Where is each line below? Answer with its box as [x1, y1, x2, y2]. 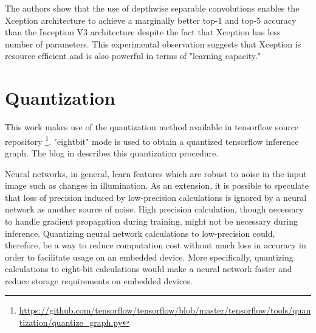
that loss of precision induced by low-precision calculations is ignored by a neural [5, 191, 307, 203]
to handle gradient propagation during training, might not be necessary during [5, 214, 298, 227]
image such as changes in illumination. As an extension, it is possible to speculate [5, 179, 309, 192]
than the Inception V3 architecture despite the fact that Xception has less [5, 26, 281, 38]
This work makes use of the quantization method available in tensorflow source [5, 121, 299, 133]
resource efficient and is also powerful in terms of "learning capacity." [5, 49, 261, 62]
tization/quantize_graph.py [19, 316, 123, 329]
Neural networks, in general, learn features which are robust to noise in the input [5, 167, 307, 180]
